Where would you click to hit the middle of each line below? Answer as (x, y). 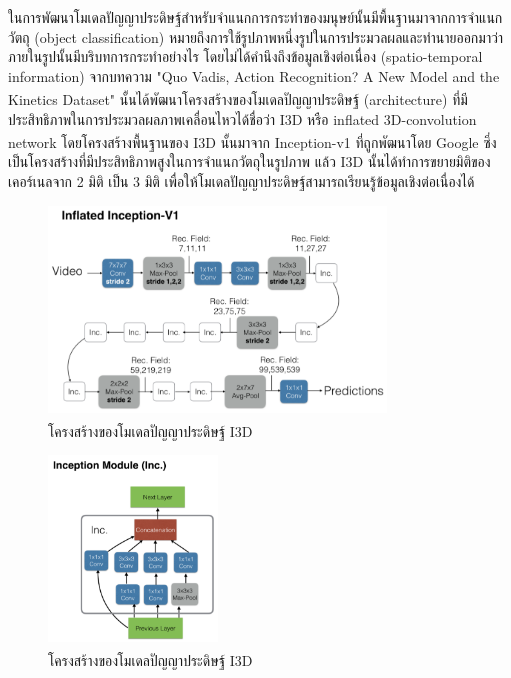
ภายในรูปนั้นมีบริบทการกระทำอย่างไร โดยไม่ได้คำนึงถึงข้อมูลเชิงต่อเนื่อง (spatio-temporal (245, 56)
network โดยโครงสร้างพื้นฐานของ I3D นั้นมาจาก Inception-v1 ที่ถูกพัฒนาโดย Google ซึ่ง (252, 141)
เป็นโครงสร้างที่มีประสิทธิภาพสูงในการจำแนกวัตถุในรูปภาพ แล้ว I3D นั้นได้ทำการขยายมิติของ (249, 161)
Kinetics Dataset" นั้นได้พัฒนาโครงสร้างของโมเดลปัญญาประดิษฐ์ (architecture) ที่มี (238, 99)
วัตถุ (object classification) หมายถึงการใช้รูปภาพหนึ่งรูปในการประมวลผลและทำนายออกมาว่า (256, 36)
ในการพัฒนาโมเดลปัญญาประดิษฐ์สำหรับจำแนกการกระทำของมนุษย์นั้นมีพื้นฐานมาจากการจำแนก (255, 17)
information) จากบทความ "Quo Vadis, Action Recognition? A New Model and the (254, 75)
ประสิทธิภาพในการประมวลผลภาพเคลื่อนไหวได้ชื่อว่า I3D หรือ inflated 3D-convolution (242, 118)
